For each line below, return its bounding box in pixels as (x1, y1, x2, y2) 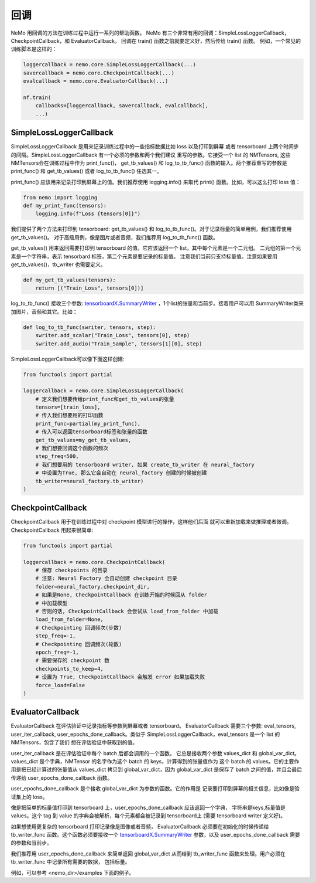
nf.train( (23, 94, 51, 101)
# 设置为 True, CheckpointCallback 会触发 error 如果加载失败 (35, 674, 205, 680)
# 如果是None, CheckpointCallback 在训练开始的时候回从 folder (35, 592, 207, 598)
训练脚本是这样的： (11, 46, 57, 53)
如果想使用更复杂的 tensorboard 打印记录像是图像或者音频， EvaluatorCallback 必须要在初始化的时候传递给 (11, 823, 269, 830)
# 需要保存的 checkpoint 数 (35, 657, 110, 664)
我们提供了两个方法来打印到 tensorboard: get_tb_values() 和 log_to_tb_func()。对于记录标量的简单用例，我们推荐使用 (11, 226, 292, 233)
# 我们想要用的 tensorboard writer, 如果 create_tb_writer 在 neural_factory (35, 461, 255, 468)
